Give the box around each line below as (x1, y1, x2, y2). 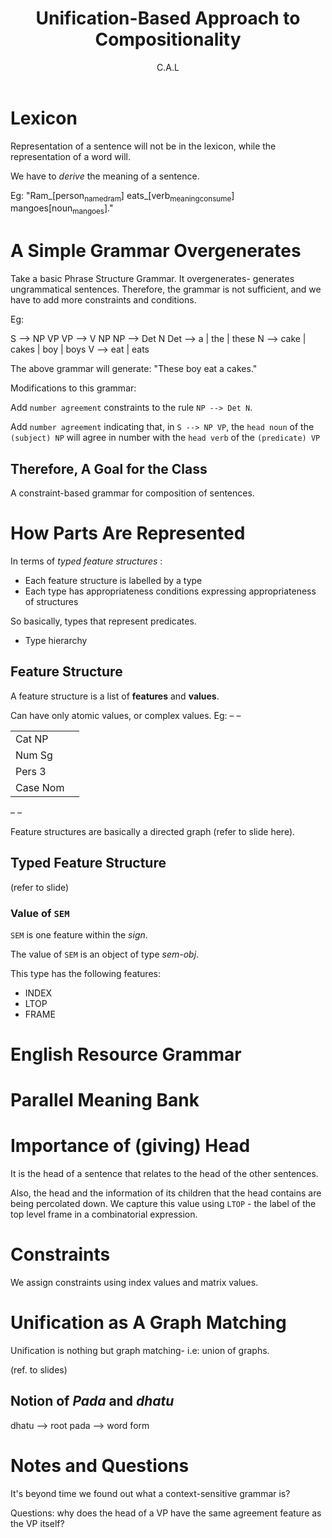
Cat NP (15, 732, 49, 746)
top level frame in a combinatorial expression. (10, 1208, 198, 1221)
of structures (24, 595, 79, 607)
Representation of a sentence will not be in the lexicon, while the (10, 140, 277, 152)
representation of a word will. (10, 150, 132, 162)
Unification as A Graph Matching (10, 1312, 287, 1334)
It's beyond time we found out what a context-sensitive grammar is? (10, 1487, 291, 1499)
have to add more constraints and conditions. (10, 294, 197, 306)
